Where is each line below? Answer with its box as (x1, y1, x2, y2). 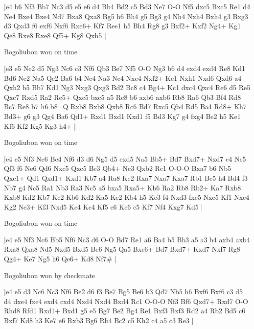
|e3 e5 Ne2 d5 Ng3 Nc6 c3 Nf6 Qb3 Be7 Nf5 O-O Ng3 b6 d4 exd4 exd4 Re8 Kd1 (4, 63, 246, 73)
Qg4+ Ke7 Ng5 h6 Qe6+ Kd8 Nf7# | (4, 254, 116, 264)
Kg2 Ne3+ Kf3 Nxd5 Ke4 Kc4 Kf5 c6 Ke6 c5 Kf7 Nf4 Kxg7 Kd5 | (4, 201, 203, 211)
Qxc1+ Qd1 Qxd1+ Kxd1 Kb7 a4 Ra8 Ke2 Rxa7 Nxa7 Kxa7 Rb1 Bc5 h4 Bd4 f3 (4, 172, 248, 183)
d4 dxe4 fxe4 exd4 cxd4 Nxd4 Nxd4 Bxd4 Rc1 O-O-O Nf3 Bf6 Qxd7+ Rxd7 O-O (4, 296, 248, 306)
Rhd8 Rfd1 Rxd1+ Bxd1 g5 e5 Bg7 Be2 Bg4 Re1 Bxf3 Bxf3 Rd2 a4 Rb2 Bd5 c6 (4, 305, 246, 316)
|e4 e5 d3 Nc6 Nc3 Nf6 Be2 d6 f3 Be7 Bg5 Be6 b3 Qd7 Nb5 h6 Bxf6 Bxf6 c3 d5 (4, 286, 243, 297)
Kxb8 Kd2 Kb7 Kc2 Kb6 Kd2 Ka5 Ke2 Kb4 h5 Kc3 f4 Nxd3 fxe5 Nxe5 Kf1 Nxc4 (4, 192, 250, 202)
